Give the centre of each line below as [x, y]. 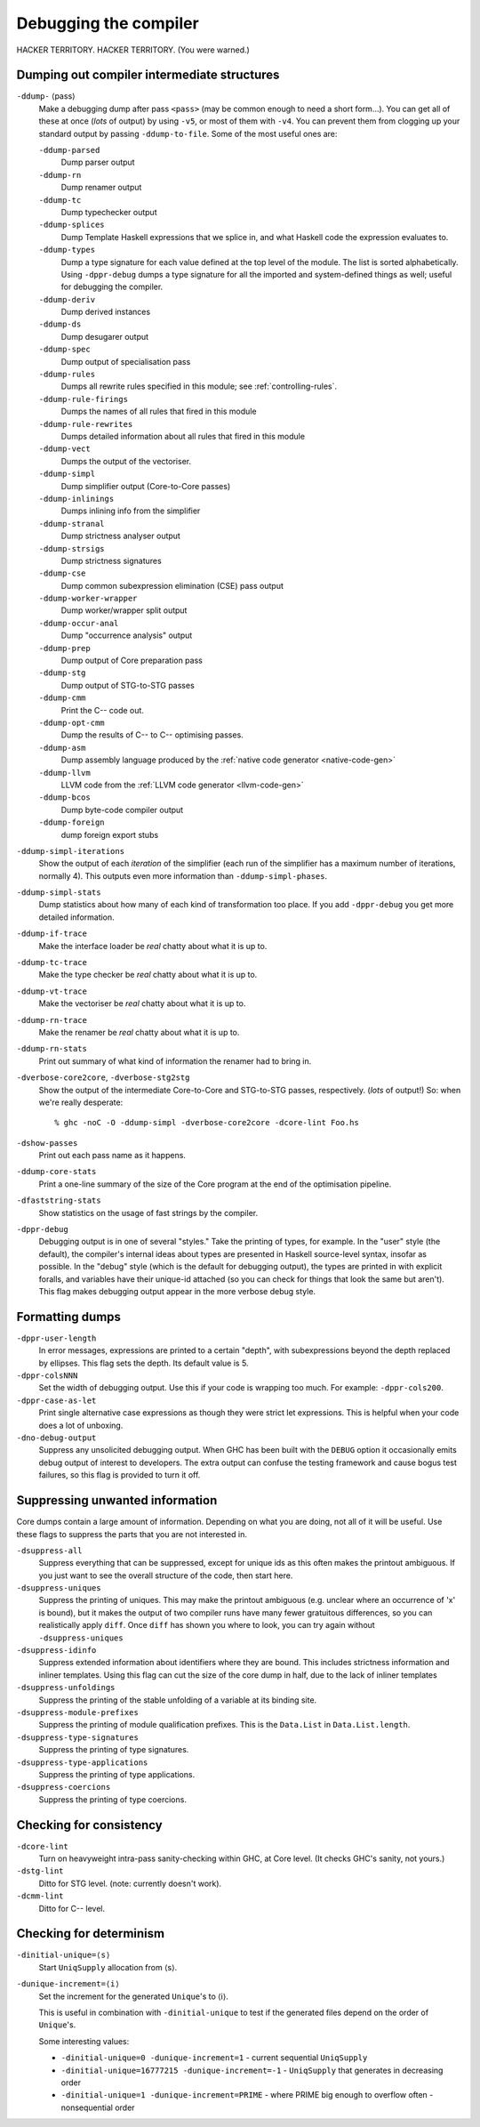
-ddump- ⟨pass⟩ [46, 96]
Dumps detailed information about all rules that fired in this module [183, 436]
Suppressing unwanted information [117, 1500]
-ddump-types [67, 250]
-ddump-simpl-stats [59, 893]
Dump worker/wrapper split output [124, 610]
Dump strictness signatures [111, 560]
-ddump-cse [62, 573]
